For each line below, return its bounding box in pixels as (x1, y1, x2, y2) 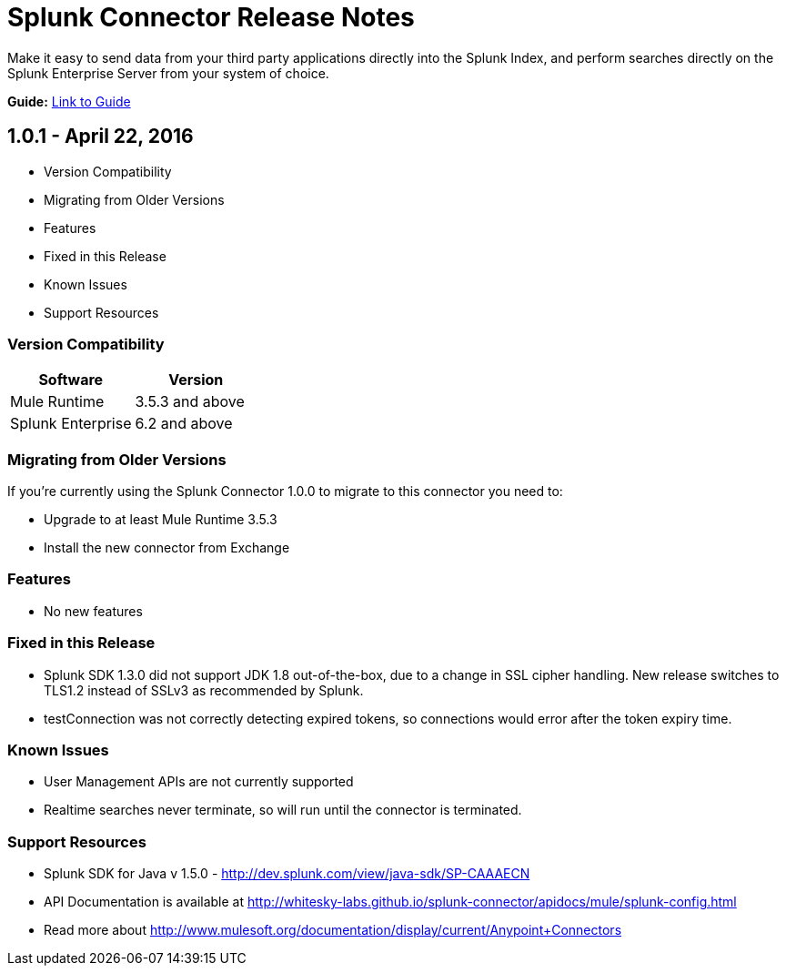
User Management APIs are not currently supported (44, 774, 354, 790)
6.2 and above (135, 414, 233, 433)
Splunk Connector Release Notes (7, 2, 415, 33)
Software (38, 370, 104, 390)
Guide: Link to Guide (7, 93, 131, 109)
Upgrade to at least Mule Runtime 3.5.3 (44, 512, 277, 528)
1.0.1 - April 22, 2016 (7, 125, 194, 148)
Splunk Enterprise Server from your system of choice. (7, 65, 329, 81)
